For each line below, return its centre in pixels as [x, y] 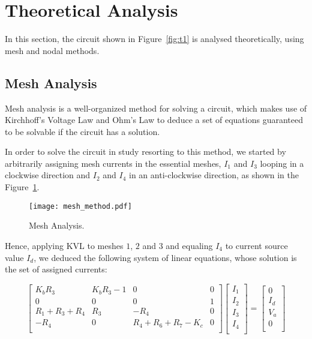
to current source [256, 245]
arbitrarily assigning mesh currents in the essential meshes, [113, 163]
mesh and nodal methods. [52, 50]
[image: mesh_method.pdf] [80, 206]
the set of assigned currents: [56, 269]
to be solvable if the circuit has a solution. [82, 131]
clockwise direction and [48, 175]
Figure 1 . [22, 187]
